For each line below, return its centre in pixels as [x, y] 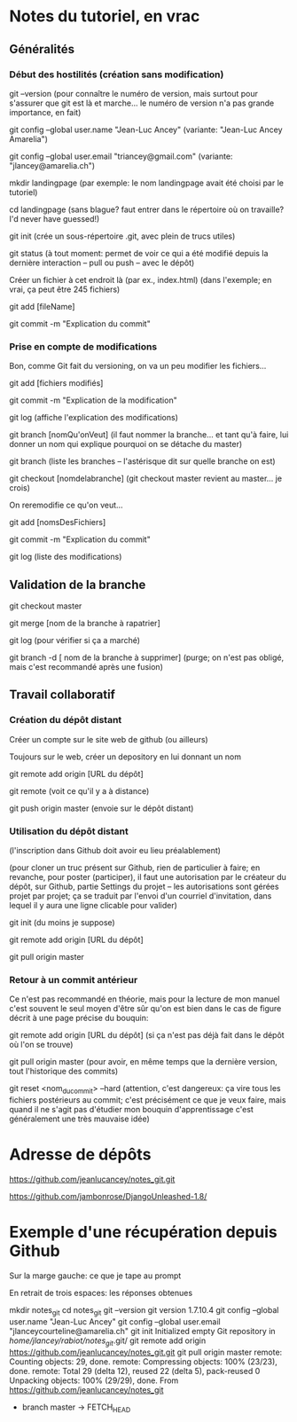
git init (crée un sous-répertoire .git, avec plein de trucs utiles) [122, 236]
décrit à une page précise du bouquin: [79, 1018]
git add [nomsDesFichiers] [58, 522]
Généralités [42, 49]
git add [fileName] [42, 306]
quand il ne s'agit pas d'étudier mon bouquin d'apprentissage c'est [132, 1110]
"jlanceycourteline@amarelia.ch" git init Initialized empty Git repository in [143, 1331]
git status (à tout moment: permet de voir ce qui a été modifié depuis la [139, 253]
